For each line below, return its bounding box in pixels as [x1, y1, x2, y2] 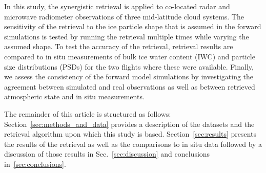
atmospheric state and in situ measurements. [4, 91, 145, 102]
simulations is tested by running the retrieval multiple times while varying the [4, 31, 249, 41]
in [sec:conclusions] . [4, 158, 66, 169]
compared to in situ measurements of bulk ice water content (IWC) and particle [4, 51, 255, 61]
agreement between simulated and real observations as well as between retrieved [4, 81, 255, 92]
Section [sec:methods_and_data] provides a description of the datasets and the [4, 118, 255, 129]
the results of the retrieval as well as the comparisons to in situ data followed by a [4, 138, 262, 149]
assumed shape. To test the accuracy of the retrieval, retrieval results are [4, 41, 233, 52]
